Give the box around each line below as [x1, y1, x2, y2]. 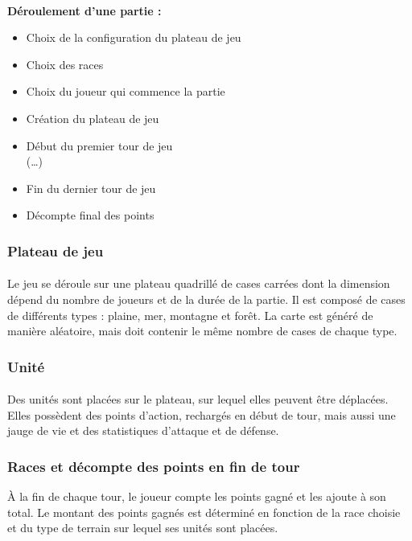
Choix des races [26, 55, 104, 72]
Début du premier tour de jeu [26, 137, 173, 154]
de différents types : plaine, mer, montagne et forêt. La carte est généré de [7, 306, 373, 323]
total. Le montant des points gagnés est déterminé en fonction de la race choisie [7, 503, 401, 520]
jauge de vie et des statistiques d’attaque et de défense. [7, 422, 279, 439]
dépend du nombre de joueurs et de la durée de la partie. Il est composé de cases [7, 290, 406, 307]
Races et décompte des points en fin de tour [7, 456, 300, 476]
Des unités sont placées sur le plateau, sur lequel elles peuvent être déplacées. [7, 391, 389, 408]
